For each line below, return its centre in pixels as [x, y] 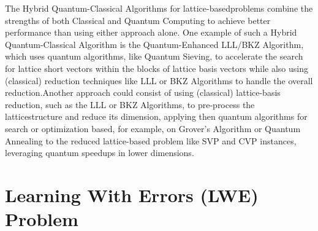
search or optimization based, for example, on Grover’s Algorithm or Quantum [153, 128]
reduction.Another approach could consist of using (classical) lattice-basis [143, 92]
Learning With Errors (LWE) [132, 194]
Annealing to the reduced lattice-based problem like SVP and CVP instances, [151, 140]
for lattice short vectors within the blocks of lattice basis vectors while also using [157, 68]
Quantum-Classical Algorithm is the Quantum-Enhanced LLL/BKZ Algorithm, [154, 44]
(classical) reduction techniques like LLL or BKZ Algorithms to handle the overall [159, 80]
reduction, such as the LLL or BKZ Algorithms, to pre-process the [130, 104]
